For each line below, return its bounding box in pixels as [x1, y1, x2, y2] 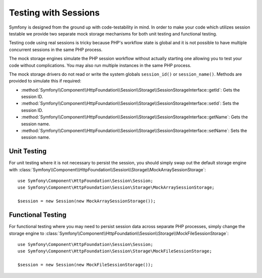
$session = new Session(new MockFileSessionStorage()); [17, 262, 153, 268]
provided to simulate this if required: [9, 78, 82, 84]
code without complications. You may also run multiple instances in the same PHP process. [9, 62, 192, 68]
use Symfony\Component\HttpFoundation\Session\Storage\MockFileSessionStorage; [17, 248, 212, 254]
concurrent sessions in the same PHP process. [9, 47, 103, 52]
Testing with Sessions [9, 7, 100, 18]
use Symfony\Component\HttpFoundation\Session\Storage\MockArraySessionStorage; [17, 185, 215, 190]
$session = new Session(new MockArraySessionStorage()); [17, 198, 156, 204]
